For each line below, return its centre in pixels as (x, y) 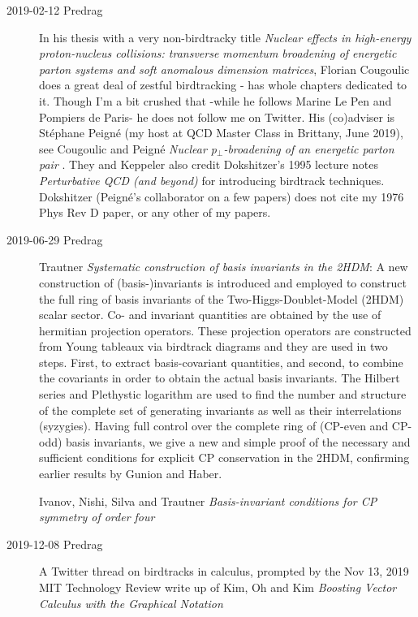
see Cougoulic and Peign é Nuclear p (128, 148)
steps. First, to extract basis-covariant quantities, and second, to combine (221, 362)
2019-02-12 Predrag (55, 10)
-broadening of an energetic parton (309, 148)
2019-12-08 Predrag (55, 544)
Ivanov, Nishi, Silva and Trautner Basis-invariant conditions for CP (208, 501)
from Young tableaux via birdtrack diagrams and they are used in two (213, 346)
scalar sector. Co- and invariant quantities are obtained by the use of (210, 315)
